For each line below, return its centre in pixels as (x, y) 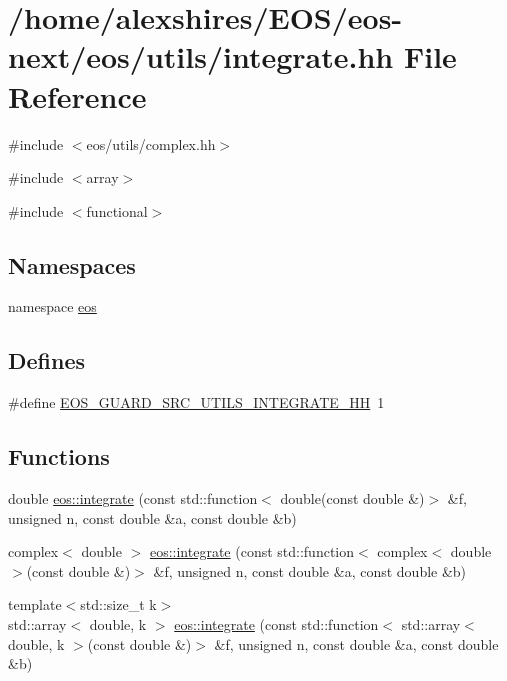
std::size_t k (118, 604)
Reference (77, 95)
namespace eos (52, 306)
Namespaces (72, 264)
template (35, 604)
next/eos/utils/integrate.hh (201, 56)
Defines (47, 360)
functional (117, 210)
